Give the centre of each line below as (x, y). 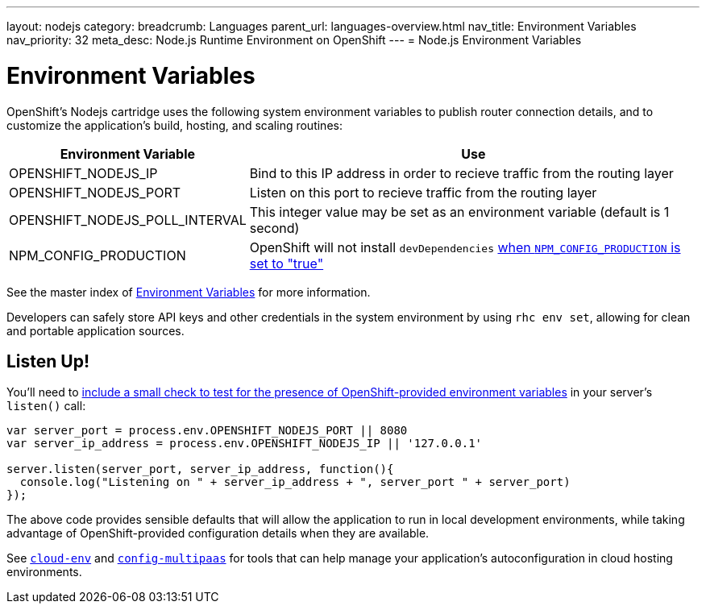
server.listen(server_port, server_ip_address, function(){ (200, 469)
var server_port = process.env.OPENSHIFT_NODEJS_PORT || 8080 (207, 431)
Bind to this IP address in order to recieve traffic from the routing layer (461, 173)
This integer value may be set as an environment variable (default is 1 (459, 212)
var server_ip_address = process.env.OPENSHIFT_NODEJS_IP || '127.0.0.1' (245, 444)
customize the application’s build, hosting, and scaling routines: (174, 125)
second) (274, 228)
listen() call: (46, 406)
